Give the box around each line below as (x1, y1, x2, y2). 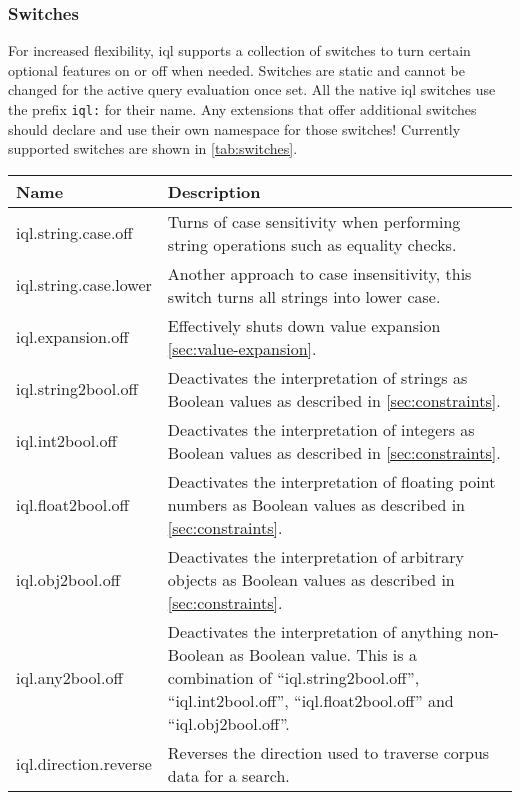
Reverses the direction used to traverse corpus (167, 740, 490, 764)
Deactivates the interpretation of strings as (167, 365, 468, 389)
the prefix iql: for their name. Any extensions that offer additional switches (8, 99, 477, 119)
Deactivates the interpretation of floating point (167, 469, 496, 493)
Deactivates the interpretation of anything (167, 619, 463, 643)
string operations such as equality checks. (167, 232, 457, 256)
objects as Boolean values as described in (167, 567, 455, 591)
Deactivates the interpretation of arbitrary (167, 544, 464, 568)
